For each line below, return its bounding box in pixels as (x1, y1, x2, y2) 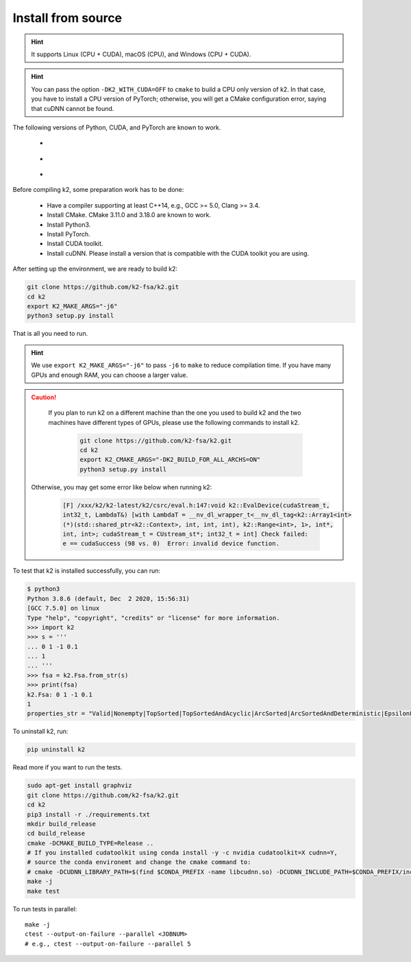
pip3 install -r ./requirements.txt (27, 811, 151, 818)
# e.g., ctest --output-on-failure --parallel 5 (25, 939, 191, 948)
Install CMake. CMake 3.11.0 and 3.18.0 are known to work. (47, 211, 212, 219)
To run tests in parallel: (12, 904, 77, 913)
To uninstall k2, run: (12, 727, 68, 736)
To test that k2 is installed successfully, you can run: (12, 567, 161, 575)
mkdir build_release (27, 819, 96, 828)
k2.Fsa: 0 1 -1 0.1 (27, 691, 92, 698)
